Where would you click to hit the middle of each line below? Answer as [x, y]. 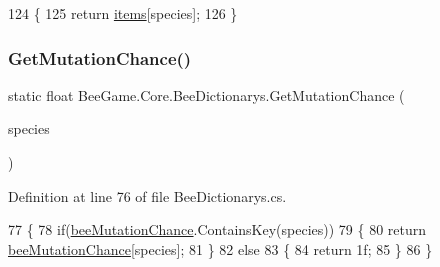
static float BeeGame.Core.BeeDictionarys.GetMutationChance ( [206, 94]
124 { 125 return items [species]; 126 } [123, 13]
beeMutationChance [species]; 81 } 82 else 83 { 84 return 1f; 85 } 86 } [220, 248]
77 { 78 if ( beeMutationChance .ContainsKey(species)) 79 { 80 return [217, 229]
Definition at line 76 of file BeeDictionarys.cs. [147, 195]
